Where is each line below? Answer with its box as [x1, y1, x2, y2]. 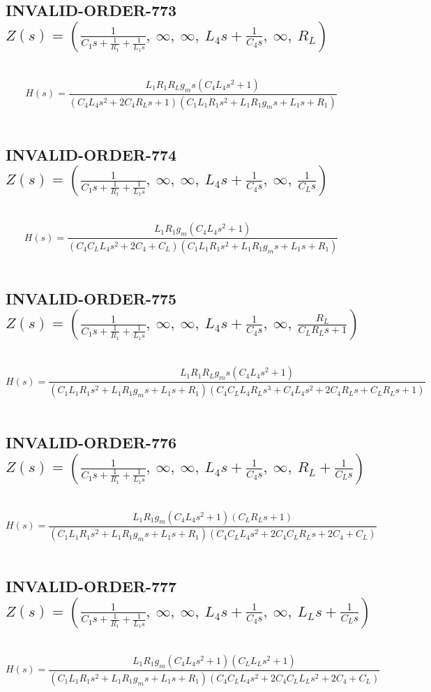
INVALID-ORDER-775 [6, 287, 177, 309]
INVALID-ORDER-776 [6, 432, 177, 453]
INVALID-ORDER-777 [6, 575, 177, 597]
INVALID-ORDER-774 [6, 143, 177, 165]
